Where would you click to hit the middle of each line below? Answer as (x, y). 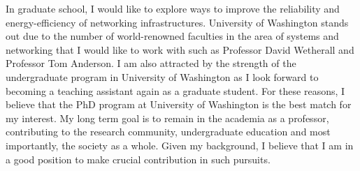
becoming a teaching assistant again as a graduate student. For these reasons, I (175, 90)
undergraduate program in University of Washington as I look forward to (162, 76)
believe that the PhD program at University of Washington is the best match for (179, 104)
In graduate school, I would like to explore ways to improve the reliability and (173, 8)
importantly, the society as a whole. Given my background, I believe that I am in (180, 145)
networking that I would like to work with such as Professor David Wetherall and (180, 49)
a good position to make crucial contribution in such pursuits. (138, 159)
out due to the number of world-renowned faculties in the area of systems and (172, 36)
